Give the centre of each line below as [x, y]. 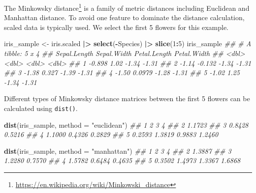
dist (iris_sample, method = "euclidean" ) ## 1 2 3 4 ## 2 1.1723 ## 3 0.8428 [126, 124]
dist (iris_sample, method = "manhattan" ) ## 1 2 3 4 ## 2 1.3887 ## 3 [118, 151]
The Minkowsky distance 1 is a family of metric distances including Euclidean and [127, 7]
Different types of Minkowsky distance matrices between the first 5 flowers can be [127, 98]
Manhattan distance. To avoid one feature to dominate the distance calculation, [124, 17]
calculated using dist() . [41, 108]
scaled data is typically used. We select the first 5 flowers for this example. [116, 27]
